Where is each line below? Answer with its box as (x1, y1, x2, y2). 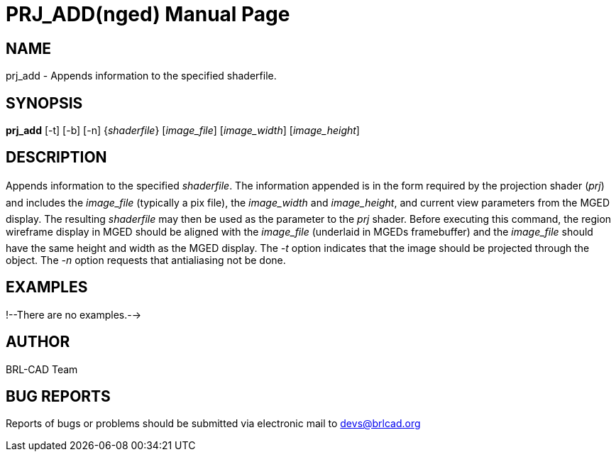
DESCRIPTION (6, 148, 107, 167)
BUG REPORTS (6, 387, 111, 405)
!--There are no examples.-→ (6, 308, 142, 321)
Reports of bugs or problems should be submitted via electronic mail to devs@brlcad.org (6, 417, 421, 430)
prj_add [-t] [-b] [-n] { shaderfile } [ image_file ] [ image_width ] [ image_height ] (6, 124, 360, 137)
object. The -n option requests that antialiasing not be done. (6, 253, 286, 266)
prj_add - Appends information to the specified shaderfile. (6, 70, 277, 82)
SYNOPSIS (6, 94, 83, 112)
